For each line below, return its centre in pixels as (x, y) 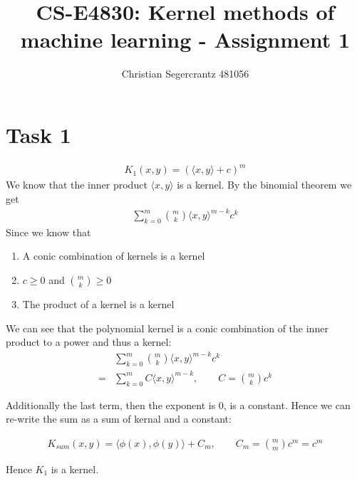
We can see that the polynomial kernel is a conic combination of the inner (167, 328)
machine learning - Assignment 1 (185, 39)
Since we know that (48, 232)
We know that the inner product (77, 185)
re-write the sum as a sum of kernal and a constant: (119, 419)
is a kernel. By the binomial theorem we (264, 185)
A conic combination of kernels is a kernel (114, 256)
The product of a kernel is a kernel (98, 304)
